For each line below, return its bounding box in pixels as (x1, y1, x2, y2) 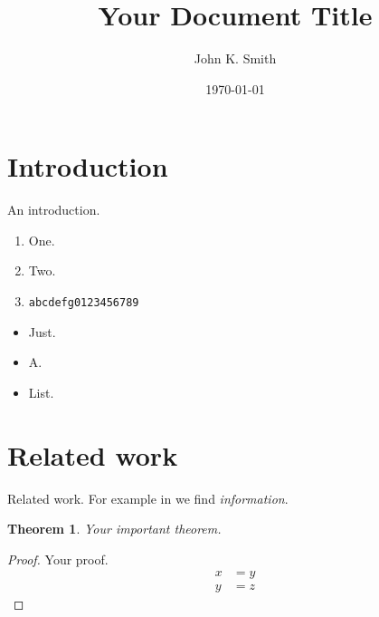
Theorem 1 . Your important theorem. (7, 519, 222, 538)
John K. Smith (194, 49, 277, 68)
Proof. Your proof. (7, 549, 109, 568)
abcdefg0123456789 (28, 296, 139, 310)
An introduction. (7, 200, 100, 219)
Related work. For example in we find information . (7, 488, 289, 507)
